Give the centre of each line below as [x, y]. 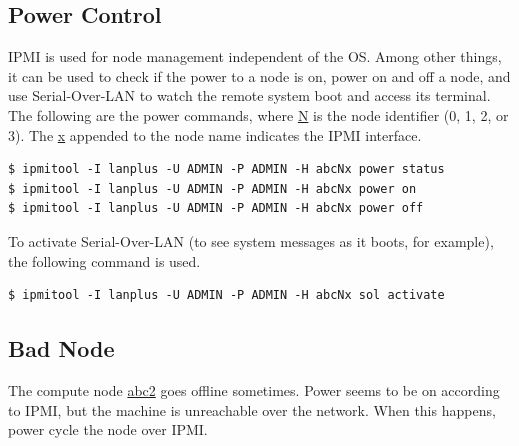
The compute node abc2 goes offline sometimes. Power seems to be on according [254, 389]
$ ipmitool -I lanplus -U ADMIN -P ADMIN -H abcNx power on [212, 188]
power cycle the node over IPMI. [108, 429]
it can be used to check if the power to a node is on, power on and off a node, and [259, 75]
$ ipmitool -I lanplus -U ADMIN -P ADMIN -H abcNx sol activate [226, 295]
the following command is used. [104, 260]
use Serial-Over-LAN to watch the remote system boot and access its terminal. [249, 95]
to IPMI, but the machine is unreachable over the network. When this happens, [252, 409]
